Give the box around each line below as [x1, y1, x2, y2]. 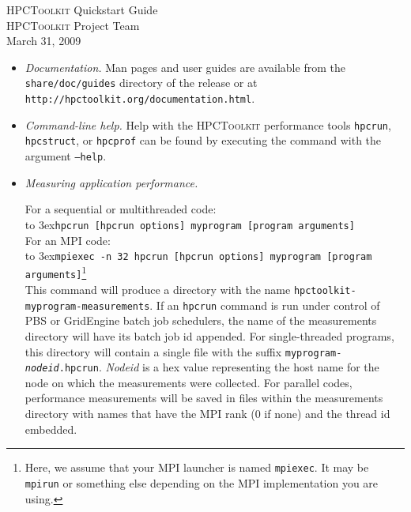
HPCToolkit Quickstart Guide [6, 2, 158, 17]
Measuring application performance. [25, 174, 198, 190]
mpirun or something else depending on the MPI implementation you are [25, 474, 379, 491]
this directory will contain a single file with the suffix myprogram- [25, 343, 342, 360]
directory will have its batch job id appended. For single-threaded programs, [25, 327, 394, 344]
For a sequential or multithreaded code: [25, 201, 217, 217]
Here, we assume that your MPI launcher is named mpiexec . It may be [25, 459, 369, 476]
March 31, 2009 [6, 32, 81, 49]
